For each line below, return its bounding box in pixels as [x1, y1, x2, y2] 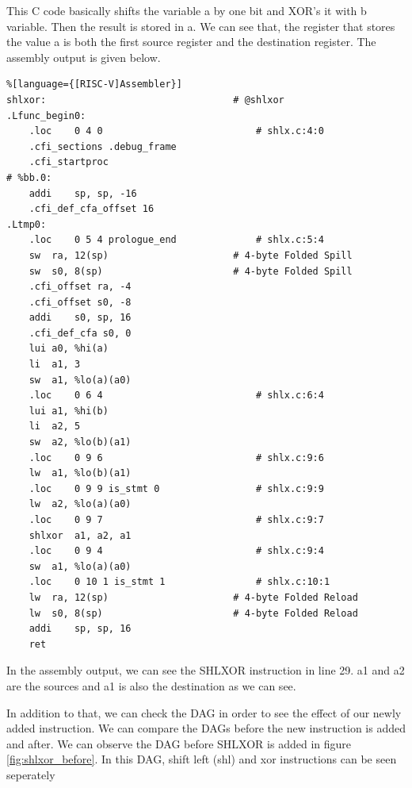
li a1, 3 [29, 359, 81, 371]
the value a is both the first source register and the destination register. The [6, 33, 376, 50]
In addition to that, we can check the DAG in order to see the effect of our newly [6, 704, 402, 721]
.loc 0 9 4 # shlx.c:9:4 [29, 545, 324, 557]
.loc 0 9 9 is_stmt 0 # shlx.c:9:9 [29, 482, 324, 494]
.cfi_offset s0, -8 [29, 296, 132, 308]
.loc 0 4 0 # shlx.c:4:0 [29, 125, 324, 137]
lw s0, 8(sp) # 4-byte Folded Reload [29, 607, 358, 619]
